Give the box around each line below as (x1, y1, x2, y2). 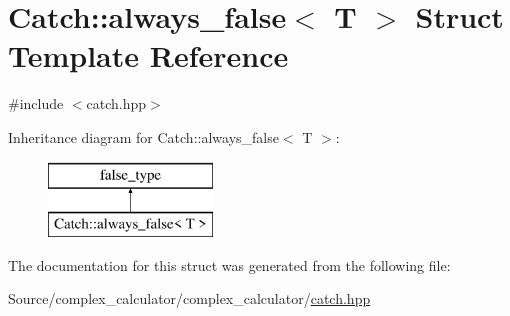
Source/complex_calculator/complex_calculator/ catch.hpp (8, 288, 371, 309)
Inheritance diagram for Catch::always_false (8, 126, 279, 147)
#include (8, 93, 64, 114)
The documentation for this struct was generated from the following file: (8, 254, 451, 275)
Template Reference (8, 35, 289, 76)
